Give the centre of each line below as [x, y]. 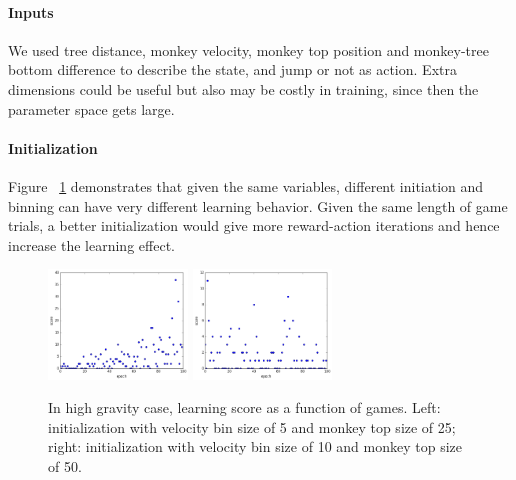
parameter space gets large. [91, 108]
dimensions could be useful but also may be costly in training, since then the [243, 88]
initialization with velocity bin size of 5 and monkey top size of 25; [252, 426]
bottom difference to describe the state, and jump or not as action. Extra [232, 69]
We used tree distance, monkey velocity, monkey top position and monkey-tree [248, 49]
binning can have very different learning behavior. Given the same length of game [258, 205]
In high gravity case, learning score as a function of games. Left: [244, 407]
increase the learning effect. [91, 244]
